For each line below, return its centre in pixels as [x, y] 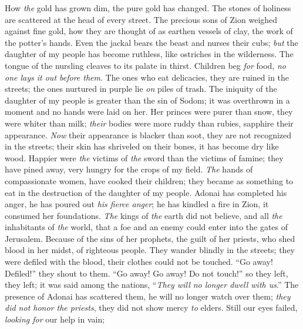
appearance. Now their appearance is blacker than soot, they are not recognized [148, 134]
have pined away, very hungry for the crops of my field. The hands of [129, 169]
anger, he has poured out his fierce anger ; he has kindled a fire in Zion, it [137, 204]
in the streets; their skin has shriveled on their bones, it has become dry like [142, 146]
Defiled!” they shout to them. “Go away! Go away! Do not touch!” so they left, [147, 273]
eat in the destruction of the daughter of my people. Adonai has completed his [146, 192]
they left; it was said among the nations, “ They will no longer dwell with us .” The [152, 285]
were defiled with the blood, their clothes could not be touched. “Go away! [139, 262]
